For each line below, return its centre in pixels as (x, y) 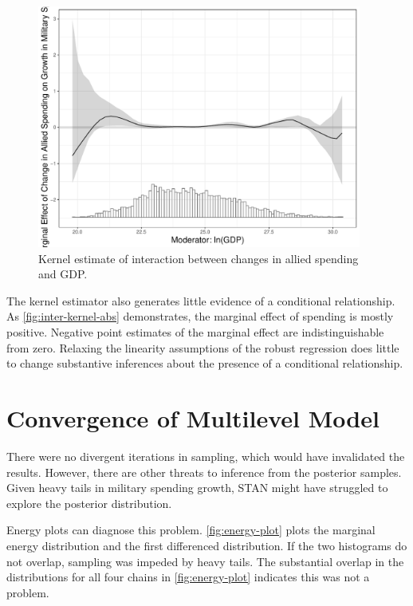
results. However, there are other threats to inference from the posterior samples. (204, 472)
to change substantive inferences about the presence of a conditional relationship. (205, 363)
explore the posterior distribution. (89, 503)
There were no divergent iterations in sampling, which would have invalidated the (206, 456)
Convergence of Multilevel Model (193, 418)
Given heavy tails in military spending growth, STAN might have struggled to (197, 488)
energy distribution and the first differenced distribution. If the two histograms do (207, 545)
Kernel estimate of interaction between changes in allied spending (199, 258)
